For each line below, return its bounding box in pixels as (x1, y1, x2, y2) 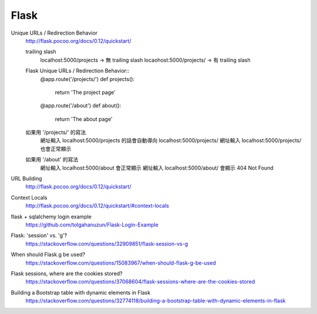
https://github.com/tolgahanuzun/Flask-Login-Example (25, 221, 158, 228)
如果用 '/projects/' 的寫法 (25, 129, 86, 136)
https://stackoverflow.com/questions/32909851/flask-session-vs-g (25, 240, 188, 247)
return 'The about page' (55, 115, 113, 123)
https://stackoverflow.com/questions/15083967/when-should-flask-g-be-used (25, 259, 217, 266)
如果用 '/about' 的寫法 (25, 156, 79, 163)
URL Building (11, 175, 42, 182)
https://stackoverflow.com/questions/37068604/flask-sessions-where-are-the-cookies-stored (25, 278, 255, 285)
